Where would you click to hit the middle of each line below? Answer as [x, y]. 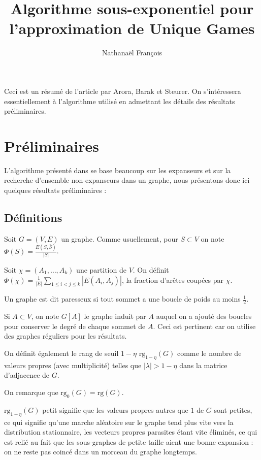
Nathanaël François [132, 53]
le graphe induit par [115, 316]
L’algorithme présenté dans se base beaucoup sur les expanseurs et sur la [118, 170]
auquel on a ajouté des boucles [204, 316]
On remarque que [31, 392]
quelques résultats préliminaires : [55, 190]
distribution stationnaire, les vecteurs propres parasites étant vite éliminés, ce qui [131, 432]
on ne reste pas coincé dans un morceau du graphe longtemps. [101, 452]
